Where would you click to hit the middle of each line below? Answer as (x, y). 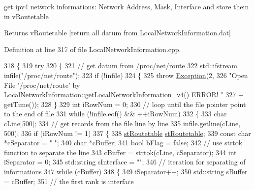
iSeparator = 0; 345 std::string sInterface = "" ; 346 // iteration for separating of (125, 162)
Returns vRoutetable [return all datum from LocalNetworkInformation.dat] (118, 33)
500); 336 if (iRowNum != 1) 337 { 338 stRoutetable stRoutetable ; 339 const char (127, 133)
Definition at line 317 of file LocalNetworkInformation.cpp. (93, 49)
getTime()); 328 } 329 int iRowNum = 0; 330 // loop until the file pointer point (125, 104)
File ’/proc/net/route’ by (42, 85)
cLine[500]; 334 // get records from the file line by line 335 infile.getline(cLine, (122, 123)
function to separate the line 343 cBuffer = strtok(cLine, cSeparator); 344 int (120, 152)
